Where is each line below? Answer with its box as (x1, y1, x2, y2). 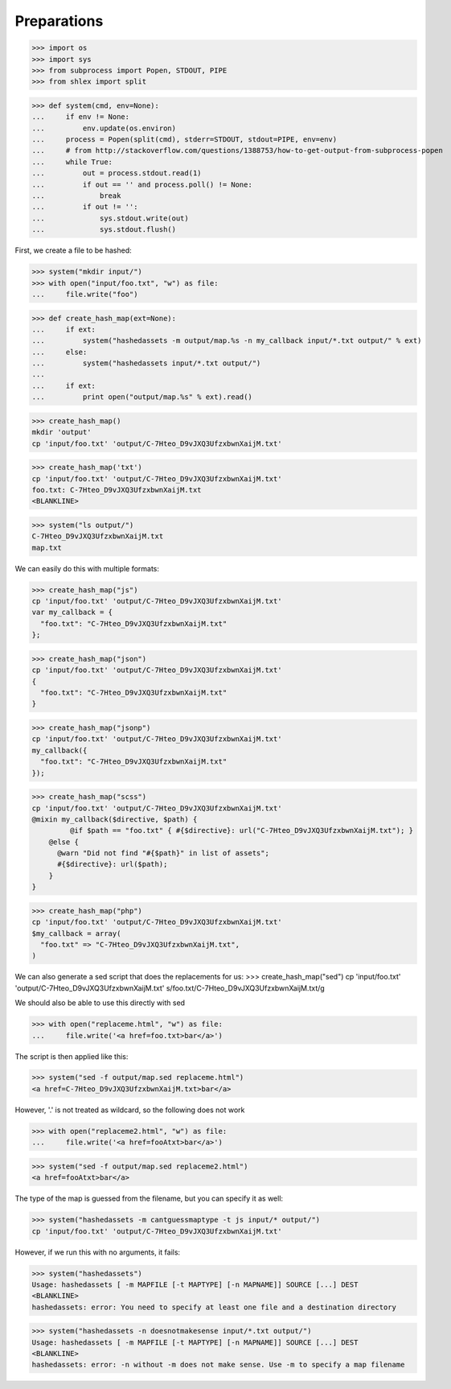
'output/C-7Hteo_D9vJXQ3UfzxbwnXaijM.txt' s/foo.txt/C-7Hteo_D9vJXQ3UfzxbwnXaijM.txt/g (14, 983, 325, 993)
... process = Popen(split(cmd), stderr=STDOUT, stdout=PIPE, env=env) (31, 135, 338, 144)
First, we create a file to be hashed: (14, 245, 132, 255)
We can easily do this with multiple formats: (14, 563, 160, 573)
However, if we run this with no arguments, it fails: (14, 1247, 181, 1257)
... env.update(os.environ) (31, 123, 177, 133)
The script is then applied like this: (14, 1051, 129, 1061)
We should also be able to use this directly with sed (14, 998, 185, 1008)
